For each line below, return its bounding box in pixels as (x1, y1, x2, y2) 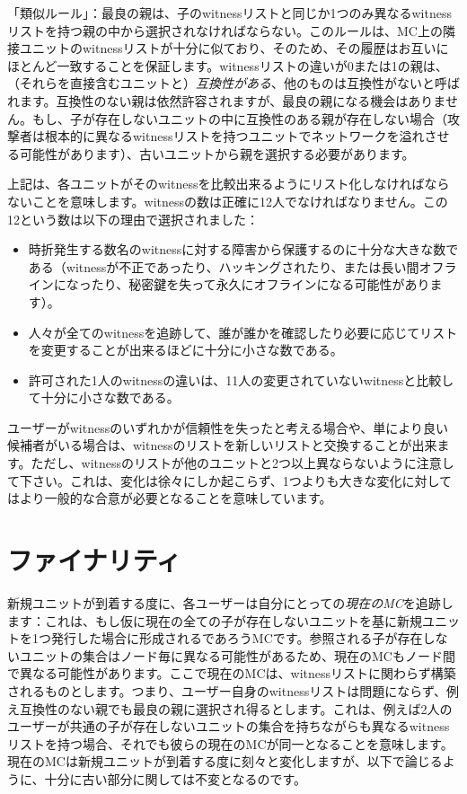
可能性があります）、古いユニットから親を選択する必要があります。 (19, 144, 415, 163)
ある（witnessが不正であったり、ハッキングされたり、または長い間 (28, 257, 419, 276)
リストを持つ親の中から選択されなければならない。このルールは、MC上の (7, 21, 443, 40)
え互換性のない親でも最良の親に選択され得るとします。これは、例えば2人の (7, 699, 453, 718)
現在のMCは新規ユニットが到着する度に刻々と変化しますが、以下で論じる (7, 752, 443, 771)
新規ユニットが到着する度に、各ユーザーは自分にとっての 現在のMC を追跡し (7, 593, 454, 612)
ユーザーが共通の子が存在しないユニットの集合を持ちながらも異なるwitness (7, 717, 450, 736)
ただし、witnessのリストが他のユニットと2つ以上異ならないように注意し (31, 454, 454, 472)
